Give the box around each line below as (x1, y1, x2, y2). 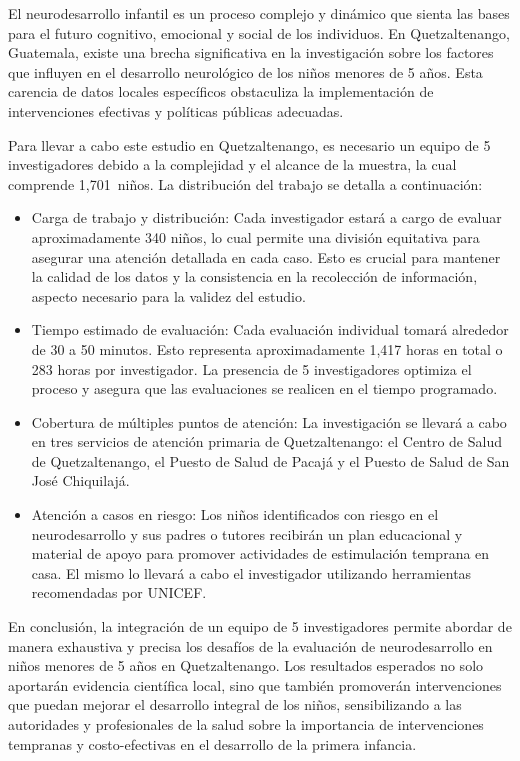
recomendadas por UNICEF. (31, 582, 207, 603)
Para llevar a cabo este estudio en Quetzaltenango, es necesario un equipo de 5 (8, 134, 491, 155)
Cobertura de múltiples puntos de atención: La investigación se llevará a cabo (31, 411, 507, 432)
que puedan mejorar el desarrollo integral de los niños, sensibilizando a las (8, 694, 462, 715)
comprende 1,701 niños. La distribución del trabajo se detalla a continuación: (8, 173, 483, 194)
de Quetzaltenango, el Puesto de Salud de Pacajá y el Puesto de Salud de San (31, 450, 510, 471)
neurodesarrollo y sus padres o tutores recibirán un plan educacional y (31, 523, 463, 544)
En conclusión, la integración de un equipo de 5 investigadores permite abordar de (8, 616, 512, 637)
